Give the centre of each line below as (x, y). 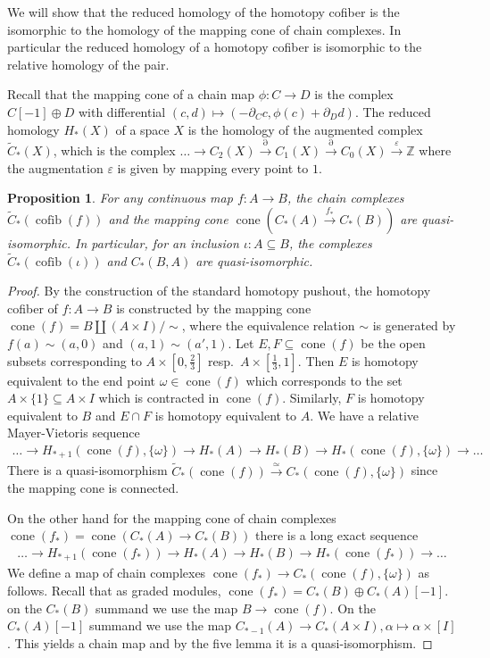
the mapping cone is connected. (93, 488)
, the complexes (330, 242)
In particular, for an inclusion (157, 242)
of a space (142, 129)
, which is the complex (114, 150)
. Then (316, 360)
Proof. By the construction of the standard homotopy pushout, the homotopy (219, 291)
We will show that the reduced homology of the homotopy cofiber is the (203, 12)
